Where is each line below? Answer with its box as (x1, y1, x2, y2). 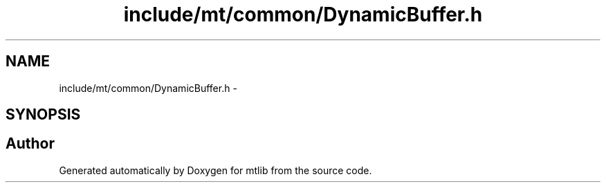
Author (6, 135, 55, 153)
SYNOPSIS (6, 106, 81, 124)
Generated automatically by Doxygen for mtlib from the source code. (59, 164, 372, 176)
